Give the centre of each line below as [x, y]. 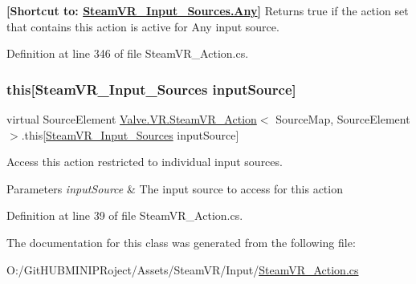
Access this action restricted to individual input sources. [145, 162]
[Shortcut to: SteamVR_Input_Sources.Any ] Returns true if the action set [208, 10]
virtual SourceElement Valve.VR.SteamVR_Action [132, 119]
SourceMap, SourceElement [343, 119]
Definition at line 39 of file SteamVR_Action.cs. [125, 215]
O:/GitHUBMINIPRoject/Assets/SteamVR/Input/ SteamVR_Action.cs [183, 269]
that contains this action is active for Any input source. [143, 26]
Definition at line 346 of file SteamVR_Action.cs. [128, 53]
